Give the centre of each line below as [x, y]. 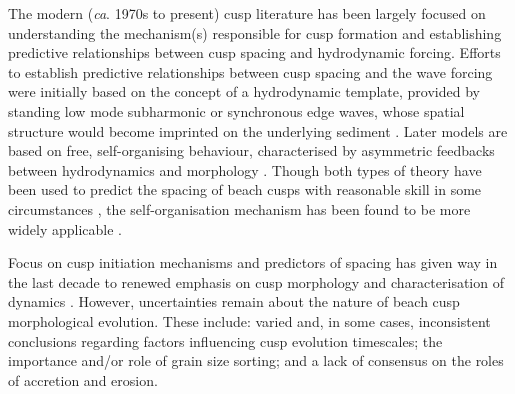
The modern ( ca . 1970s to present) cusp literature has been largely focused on [247, 13]
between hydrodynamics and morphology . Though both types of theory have [245, 169]
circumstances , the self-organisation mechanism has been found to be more [239, 208]
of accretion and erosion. [83, 379]
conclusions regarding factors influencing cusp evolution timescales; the [225, 340]
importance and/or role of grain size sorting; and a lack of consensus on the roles [256, 360]
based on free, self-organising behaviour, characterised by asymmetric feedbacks [251, 150]
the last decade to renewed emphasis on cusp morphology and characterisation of [256, 281]
